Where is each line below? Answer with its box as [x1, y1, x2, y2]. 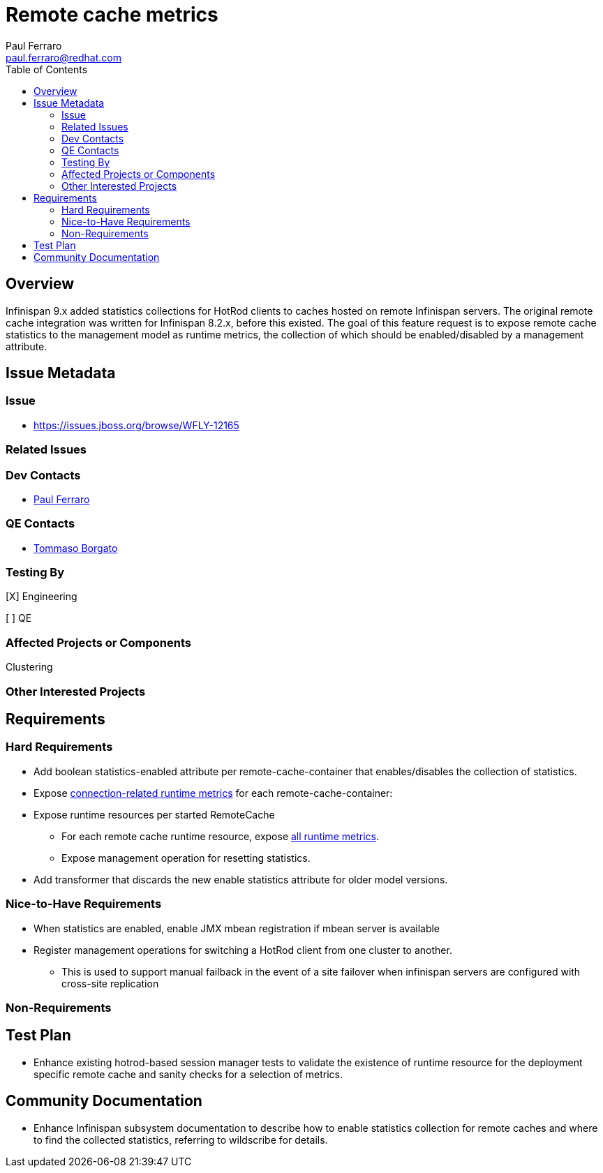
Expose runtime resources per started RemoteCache [33, 808, 275, 821]
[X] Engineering [6, 590, 77, 603]
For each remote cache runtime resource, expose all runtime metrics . [61, 830, 379, 842]
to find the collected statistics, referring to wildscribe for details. [33, 1133, 328, 1146]
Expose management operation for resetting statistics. [61, 851, 311, 864]
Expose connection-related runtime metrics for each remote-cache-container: [33, 786, 393, 799]
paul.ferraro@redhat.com [6, 51, 121, 63]
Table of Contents [6, 63, 88, 75]
